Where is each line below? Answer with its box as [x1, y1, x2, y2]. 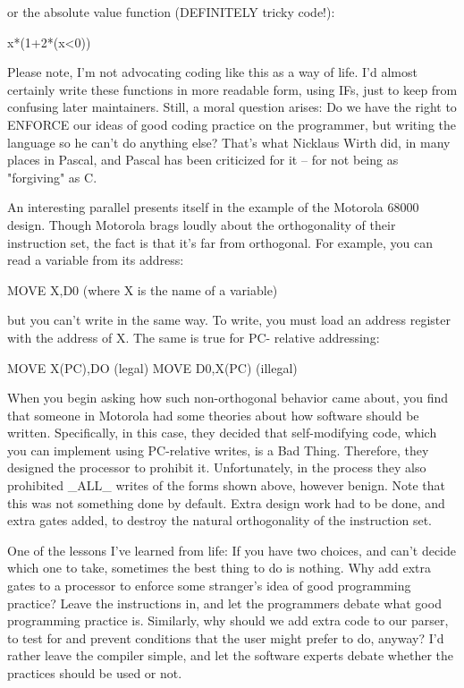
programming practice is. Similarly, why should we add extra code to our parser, [7, 611, 449, 630]
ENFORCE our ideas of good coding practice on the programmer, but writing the [7, 115, 457, 133]
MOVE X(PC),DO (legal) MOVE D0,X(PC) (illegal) [7, 358, 298, 377]
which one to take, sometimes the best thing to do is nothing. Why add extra [7, 558, 431, 577]
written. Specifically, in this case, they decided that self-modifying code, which [7, 423, 437, 442]
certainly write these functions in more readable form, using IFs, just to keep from [7, 80, 458, 98]
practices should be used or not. [7, 664, 182, 682]
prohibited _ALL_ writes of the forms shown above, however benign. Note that [7, 476, 445, 495]
